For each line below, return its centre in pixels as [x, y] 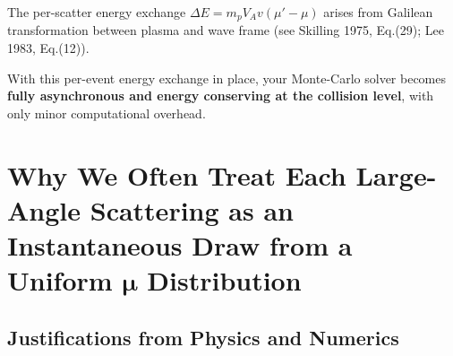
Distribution [224, 280]
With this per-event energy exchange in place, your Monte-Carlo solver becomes [226, 78]
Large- [396, 174]
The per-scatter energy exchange [97, 12]
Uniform [60, 280]
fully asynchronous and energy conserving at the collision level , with [221, 96]
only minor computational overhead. [107, 113]
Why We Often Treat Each [177, 174]
